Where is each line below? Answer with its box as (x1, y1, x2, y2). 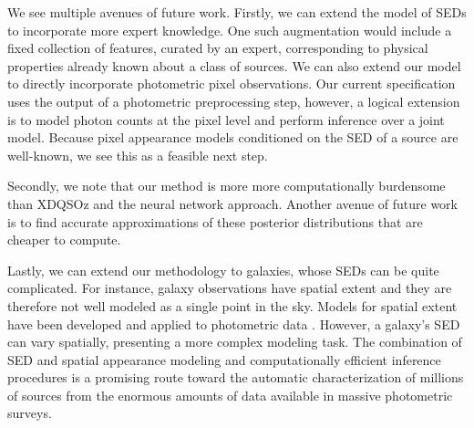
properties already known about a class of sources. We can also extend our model (7, 56, 461, 75)
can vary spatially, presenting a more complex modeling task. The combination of (7, 332, 462, 351)
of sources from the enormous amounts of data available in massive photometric (7, 385, 453, 404)
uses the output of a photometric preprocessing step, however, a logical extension (7, 91, 460, 110)
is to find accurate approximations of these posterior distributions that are (7, 212, 423, 231)
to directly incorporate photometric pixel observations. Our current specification (7, 74, 456, 93)
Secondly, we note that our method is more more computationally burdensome (7, 176, 446, 195)
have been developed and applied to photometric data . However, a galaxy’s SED (7, 314, 460, 333)
